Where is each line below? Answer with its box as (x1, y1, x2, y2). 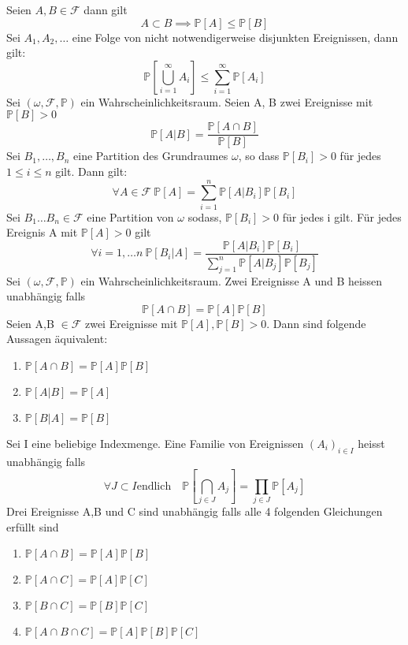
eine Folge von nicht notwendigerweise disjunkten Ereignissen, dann (72, 28, 399, 45)
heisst (358, 435, 385, 452)
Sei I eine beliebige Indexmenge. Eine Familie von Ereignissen (6, 435, 304, 452)
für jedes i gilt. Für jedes (282, 208, 402, 225)
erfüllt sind (6, 518, 59, 535)
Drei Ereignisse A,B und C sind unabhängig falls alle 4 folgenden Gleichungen (6, 503, 383, 520)
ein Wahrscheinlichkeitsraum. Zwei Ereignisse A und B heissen (80, 272, 382, 289)
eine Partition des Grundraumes (73, 147, 228, 164)
